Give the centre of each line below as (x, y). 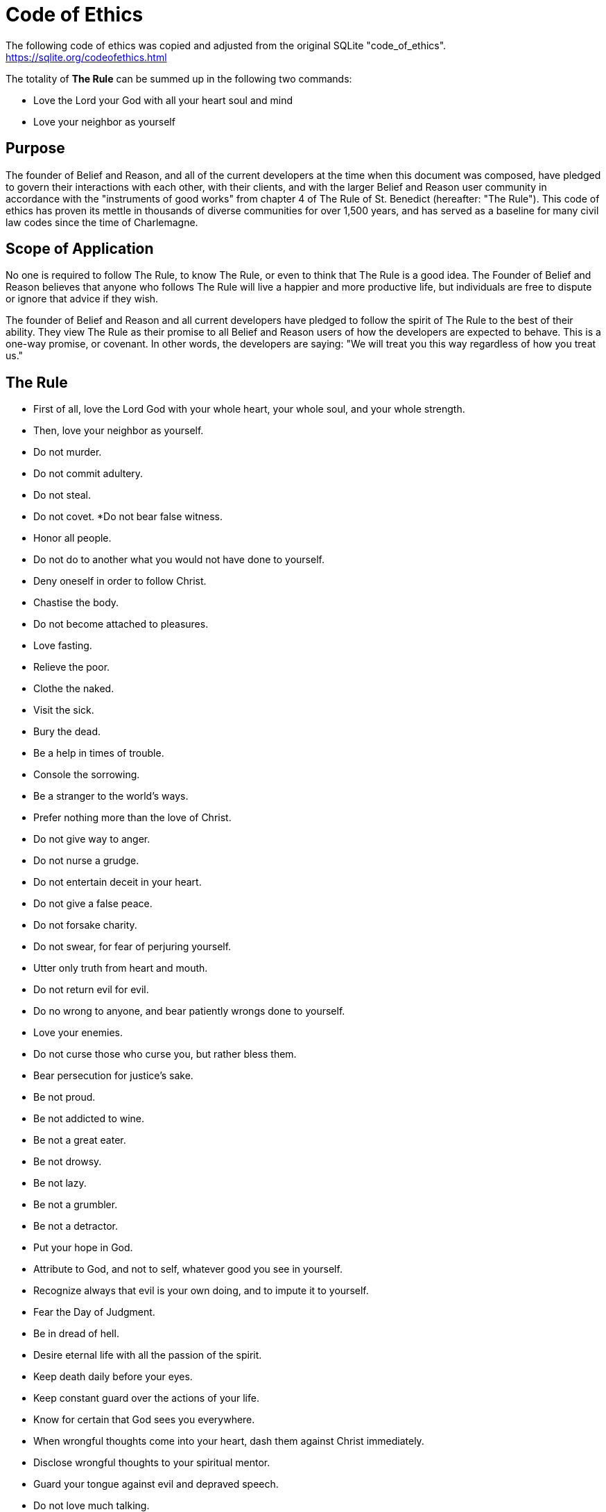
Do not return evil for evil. (91, 990)
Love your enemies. (78, 1033)
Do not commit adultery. (88, 474)
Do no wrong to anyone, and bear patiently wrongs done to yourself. (189, 1011)
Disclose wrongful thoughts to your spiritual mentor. (152, 1463)
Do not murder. (68, 452)
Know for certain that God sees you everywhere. (144, 1420)
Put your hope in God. (83, 1248)
